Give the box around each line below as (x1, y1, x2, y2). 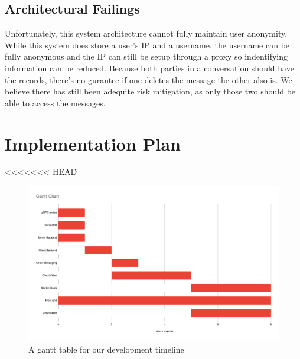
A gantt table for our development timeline (28, 342, 184, 355)
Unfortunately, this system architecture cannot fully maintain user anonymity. (5, 27, 288, 40)
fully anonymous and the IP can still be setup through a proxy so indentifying (5, 50, 288, 63)
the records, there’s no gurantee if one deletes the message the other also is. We (5, 73, 292, 86)
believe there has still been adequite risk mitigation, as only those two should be (5, 85, 296, 97)
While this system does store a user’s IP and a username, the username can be (5, 38, 290, 51)
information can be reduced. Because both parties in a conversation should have (5, 61, 294, 74)
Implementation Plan (5, 131, 181, 155)
